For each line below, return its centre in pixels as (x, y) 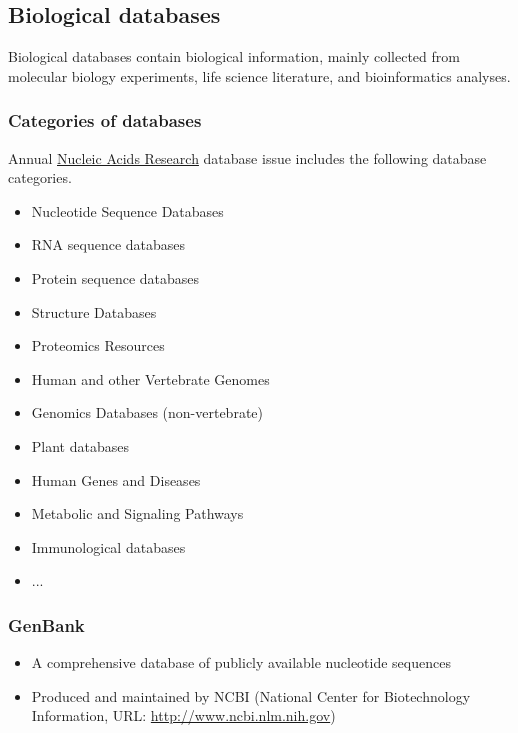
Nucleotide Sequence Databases (127, 210)
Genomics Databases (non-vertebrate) (147, 412)
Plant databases (80, 445)
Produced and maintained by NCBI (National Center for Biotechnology (251, 695)
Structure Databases (94, 311)
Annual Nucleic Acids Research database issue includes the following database (247, 157)
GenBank (46, 624)
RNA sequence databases (108, 244)
